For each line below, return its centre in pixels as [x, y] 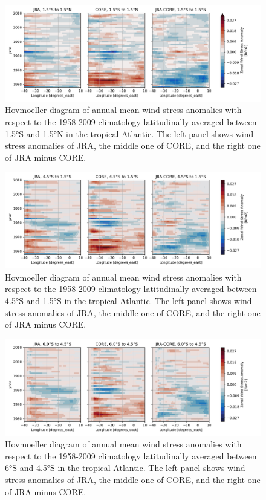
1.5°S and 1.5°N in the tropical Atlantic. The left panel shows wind [129, 133]
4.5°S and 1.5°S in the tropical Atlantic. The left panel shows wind [128, 300]
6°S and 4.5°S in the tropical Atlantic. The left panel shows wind [125, 468]
